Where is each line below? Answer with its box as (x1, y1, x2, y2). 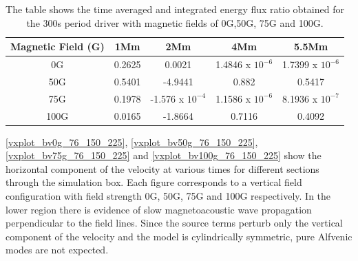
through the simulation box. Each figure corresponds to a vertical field (6, 175, 302, 189)
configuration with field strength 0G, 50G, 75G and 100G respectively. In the (6, 189, 331, 203)
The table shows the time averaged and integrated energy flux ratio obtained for (6, 2, 344, 16)
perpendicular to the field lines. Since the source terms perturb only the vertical (6, 216, 343, 230)
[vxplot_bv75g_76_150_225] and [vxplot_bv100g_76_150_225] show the (6, 148, 322, 163)
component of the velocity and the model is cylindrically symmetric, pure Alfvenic (6, 229, 352, 243)
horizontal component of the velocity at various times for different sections (6, 161, 319, 176)
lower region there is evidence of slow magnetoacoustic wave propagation (6, 202, 312, 216)
